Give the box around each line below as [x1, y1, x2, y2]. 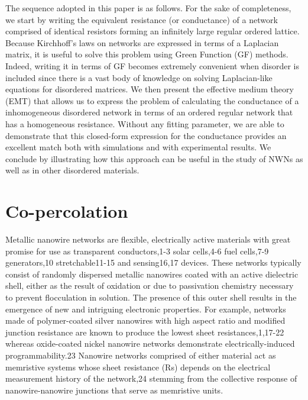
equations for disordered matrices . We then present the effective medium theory [5, 83, 294, 95]
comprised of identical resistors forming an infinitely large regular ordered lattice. [5, 25, 300, 37]
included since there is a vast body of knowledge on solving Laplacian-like [5, 71, 273, 83]
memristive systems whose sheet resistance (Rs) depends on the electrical [5, 360, 271, 373]
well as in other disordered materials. [5, 164, 140, 176]
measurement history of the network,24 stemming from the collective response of [5, 372, 297, 385]
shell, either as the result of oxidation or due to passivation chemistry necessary [5, 279, 294, 292]
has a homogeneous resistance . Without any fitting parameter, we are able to [5, 117, 284, 130]
